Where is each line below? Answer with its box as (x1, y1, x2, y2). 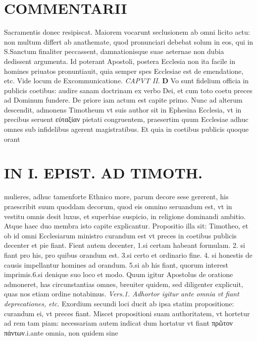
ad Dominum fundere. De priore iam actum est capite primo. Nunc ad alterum (4, 95, 243, 105)
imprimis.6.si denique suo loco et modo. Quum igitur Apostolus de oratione (4, 269, 233, 280)
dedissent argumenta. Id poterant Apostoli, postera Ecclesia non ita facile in (4, 56, 235, 66)
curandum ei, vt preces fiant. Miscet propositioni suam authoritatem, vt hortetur (4, 308, 250, 318)
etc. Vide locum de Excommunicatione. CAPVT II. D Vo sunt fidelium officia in (4, 75, 249, 86)
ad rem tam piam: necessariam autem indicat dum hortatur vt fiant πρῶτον (4, 318, 233, 328)
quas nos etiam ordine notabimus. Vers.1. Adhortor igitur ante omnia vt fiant (4, 288, 239, 299)
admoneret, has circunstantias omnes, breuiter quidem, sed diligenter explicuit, (4, 279, 243, 289)
